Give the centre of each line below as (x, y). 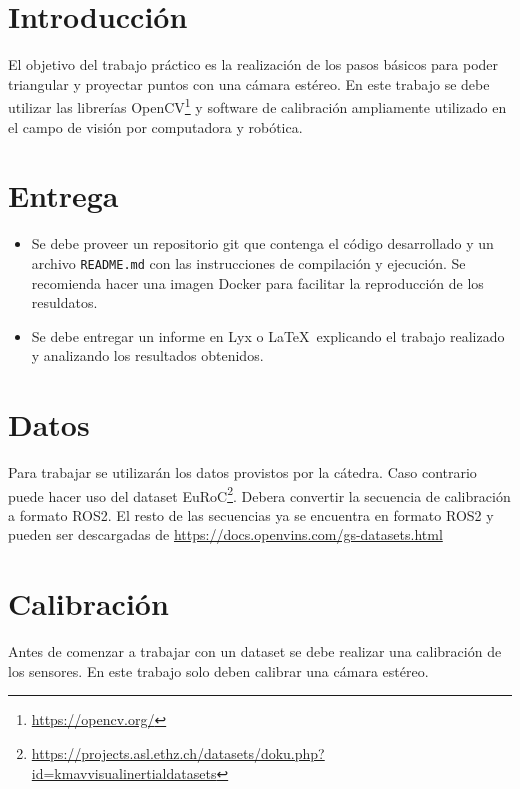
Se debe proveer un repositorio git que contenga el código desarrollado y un (262, 243)
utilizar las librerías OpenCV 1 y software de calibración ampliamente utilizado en (257, 105)
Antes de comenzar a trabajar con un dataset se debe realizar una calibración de (255, 651)
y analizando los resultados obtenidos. (147, 355)
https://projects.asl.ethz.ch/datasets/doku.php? (178, 752)
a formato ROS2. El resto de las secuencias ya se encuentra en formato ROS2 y (251, 514)
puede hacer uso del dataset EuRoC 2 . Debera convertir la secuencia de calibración (259, 494)
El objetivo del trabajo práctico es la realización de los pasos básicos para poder (253, 64)
